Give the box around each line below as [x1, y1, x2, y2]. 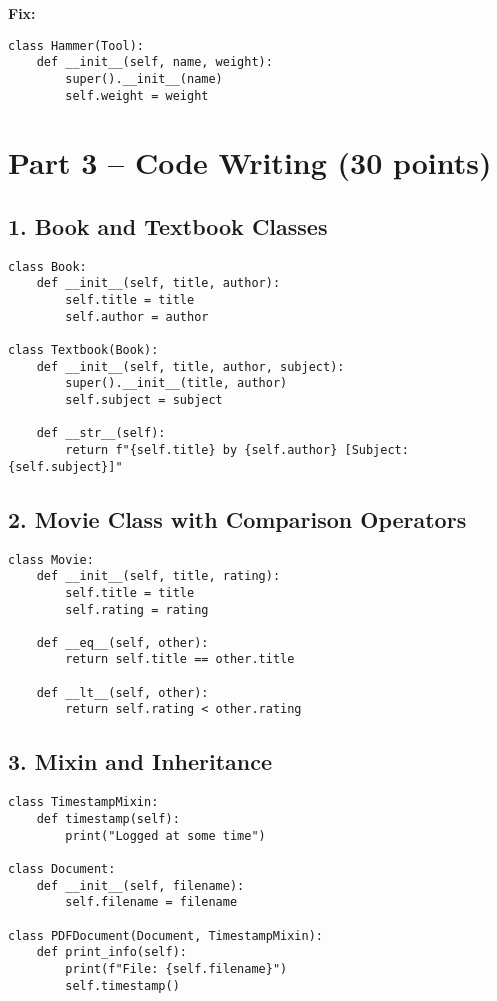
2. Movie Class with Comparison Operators [8, 503, 467, 534]
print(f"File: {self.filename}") [65, 961, 288, 976]
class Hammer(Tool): [8, 38, 145, 53]
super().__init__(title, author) [65, 376, 288, 391]
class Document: [8, 861, 116, 876]
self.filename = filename [65, 895, 238, 910]
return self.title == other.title [65, 652, 295, 667]
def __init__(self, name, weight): [36, 55, 273, 70]
